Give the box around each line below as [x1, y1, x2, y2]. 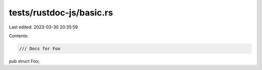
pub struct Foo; [9, 58, 40, 64]
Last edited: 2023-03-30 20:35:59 [9, 24, 78, 30]
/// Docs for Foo [19, 46, 61, 51]
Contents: [9, 33, 29, 39]
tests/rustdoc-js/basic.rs [9, 7, 114, 18]
